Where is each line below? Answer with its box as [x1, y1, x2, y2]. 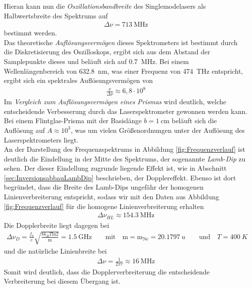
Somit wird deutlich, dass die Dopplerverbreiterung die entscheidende [4, 266, 210, 276]
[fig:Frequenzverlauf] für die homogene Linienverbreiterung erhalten [4, 201, 204, 211]
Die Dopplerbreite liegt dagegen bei [4, 220, 110, 230]
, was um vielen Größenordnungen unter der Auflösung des [70, 125, 245, 135]
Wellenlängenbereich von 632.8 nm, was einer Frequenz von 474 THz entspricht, [4, 65, 243, 76]
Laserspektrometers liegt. [4, 134, 79, 144]
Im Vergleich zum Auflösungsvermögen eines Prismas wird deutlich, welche [4, 96, 226, 107]
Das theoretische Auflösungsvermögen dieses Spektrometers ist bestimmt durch [4, 37, 238, 47]
